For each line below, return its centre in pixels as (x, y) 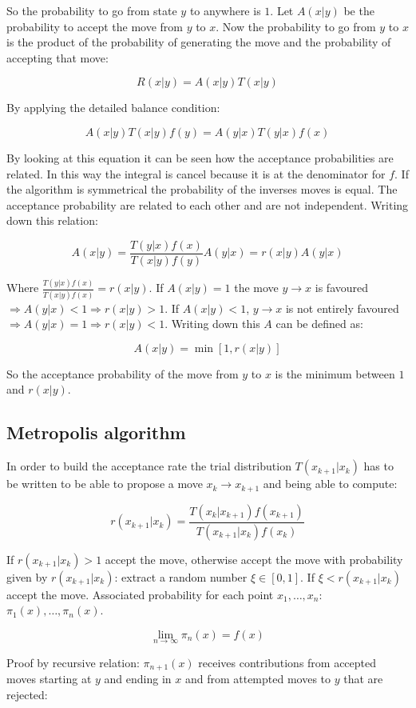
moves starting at (49, 679)
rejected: (27, 694)
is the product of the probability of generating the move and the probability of (199, 42)
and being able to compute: (330, 484)
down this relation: (52, 220)
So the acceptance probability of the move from (123, 373)
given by (27, 576)
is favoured (342, 288)
